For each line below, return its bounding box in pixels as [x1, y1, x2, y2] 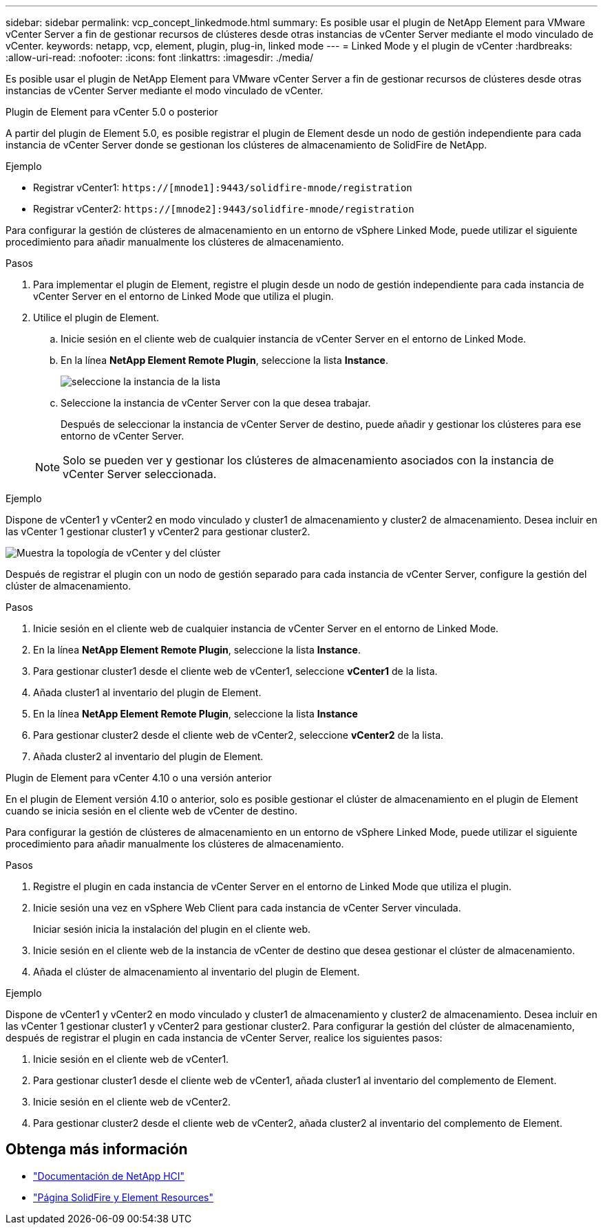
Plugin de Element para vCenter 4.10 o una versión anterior [6, 772, 272, 784]
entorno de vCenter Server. [61, 430, 184, 442]
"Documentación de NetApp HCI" [33, 1169, 185, 1182]
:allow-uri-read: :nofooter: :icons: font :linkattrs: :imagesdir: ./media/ [6, 52, 314, 63]
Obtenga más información [6, 1141, 188, 1158]
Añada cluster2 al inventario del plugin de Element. [33, 751, 264, 762]
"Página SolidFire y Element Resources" [33, 1191, 214, 1203]
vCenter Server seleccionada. [63, 467, 217, 481]
